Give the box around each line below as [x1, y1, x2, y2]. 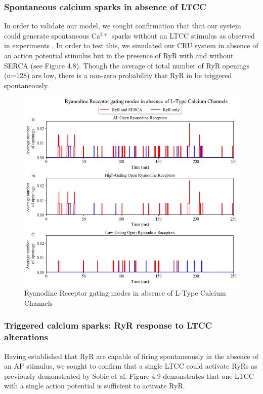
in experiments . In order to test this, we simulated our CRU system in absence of [4, 40, 258, 51]
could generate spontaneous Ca [4, 30, 100, 41]
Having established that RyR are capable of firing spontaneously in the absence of [4, 350, 258, 361]
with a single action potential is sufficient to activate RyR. [4, 380, 185, 391]
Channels [24, 297, 53, 308]
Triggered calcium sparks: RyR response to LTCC [4, 319, 212, 332]
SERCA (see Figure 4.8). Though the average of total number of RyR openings [4, 60, 250, 70]
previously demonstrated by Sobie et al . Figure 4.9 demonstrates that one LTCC [4, 370, 254, 381]
